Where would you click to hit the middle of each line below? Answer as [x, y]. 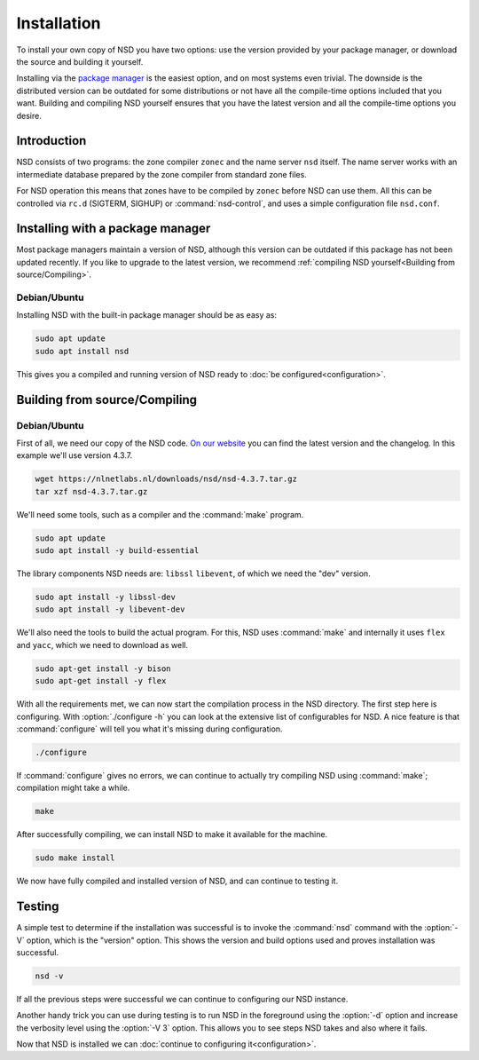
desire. [29, 115]
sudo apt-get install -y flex [101, 681]
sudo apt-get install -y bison [103, 668]
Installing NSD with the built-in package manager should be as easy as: [147, 315]
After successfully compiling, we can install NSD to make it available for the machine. [172, 835]
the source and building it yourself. [80, 61]
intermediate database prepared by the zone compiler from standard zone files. [162, 174]
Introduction [51, 141]
